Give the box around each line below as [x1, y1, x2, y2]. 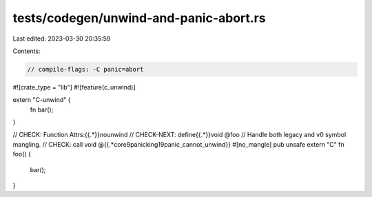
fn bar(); [30, 105, 54, 114]
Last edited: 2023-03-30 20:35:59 [12, 34, 111, 43]
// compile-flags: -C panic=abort [27, 65, 144, 73]
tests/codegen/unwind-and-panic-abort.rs [12, 10, 266, 25]
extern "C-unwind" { [12, 96, 71, 104]
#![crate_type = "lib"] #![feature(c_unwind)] [12, 83, 136, 91]
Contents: [12, 47, 41, 55]
